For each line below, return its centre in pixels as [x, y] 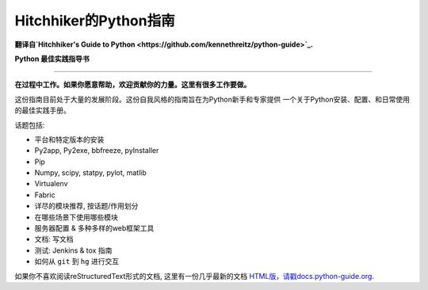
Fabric [45, 195]
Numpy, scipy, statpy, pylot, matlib [90, 173]
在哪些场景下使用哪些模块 [76, 217]
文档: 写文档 [54, 239]
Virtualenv [51, 184]
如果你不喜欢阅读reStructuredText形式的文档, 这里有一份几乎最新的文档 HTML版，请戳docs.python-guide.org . [194, 276]
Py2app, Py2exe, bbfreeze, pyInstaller [97, 151]
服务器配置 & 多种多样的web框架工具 [94, 228]
